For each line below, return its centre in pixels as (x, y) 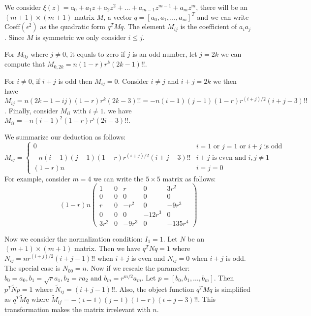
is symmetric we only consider (81, 37)
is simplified (233, 289)
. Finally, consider (31, 110)
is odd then (75, 81)
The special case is (32, 268)
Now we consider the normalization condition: (74, 238)
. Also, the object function (155, 289)
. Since (15, 37)
